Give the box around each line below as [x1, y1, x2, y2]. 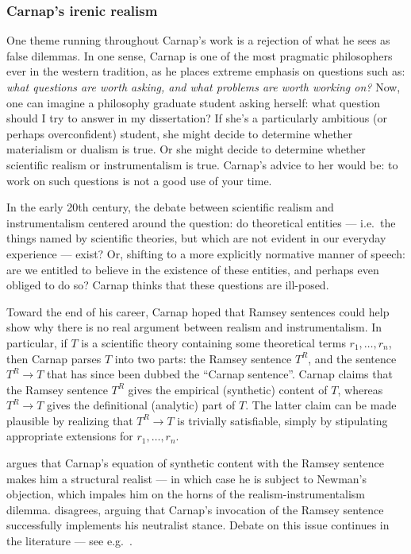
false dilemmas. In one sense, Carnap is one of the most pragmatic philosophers [6, 47, 393, 64]
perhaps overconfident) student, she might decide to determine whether [6, 125, 353, 141]
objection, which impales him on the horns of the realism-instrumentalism [6, 486, 366, 502]
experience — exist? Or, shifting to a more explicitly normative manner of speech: [6, 245, 405, 262]
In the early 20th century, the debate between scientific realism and [6, 199, 334, 215]
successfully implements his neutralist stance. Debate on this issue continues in [6, 517, 390, 533]
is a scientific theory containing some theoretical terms [81, 334, 346, 351]
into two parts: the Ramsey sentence [114, 350, 292, 366]
